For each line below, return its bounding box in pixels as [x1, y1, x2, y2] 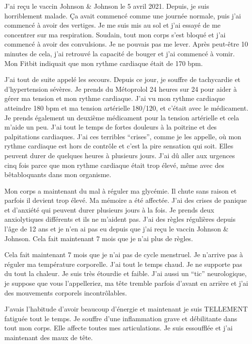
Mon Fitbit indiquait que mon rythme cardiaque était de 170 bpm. [4, 58, 203, 68]
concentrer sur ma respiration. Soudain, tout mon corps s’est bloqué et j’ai [4, 29, 226, 39]
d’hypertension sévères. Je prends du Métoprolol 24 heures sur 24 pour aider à [4, 83, 237, 94]
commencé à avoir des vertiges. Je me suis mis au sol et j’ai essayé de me [4, 20, 221, 30]
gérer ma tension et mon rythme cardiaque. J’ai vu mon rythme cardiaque [4, 93, 225, 103]
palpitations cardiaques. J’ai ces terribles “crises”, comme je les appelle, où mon [4, 131, 241, 141]
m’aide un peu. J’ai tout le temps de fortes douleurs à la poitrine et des [4, 122, 217, 132]
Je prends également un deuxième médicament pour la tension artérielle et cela [4, 112, 239, 122]
